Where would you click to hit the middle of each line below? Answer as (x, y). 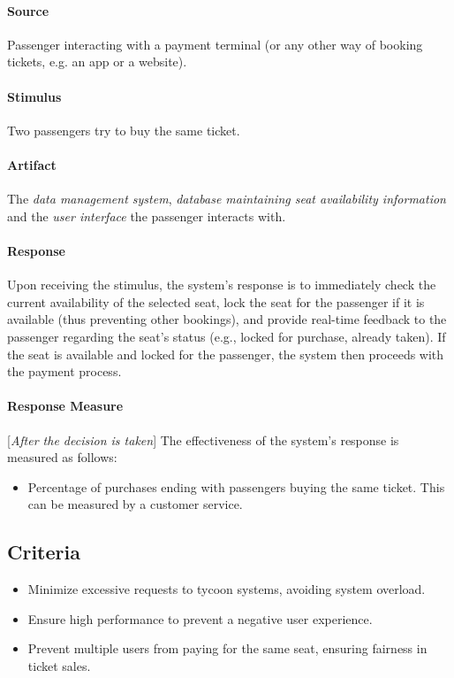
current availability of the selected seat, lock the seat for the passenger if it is (216, 301)
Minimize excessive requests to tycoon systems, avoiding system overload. (227, 589)
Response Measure (65, 406)
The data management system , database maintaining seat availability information (227, 199)
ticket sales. (59, 665)
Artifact (32, 164)
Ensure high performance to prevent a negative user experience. (200, 618)
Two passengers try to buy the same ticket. (124, 130)
